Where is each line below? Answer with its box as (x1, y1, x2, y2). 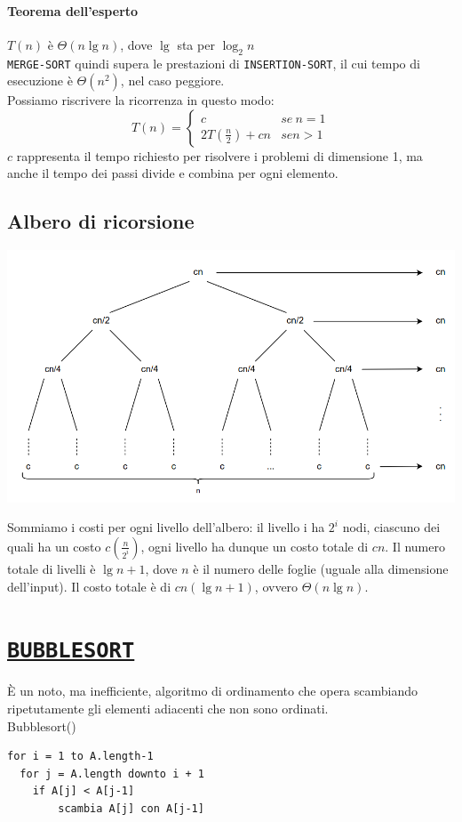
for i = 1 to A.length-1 (7, 750, 154, 763)
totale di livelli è (7, 559, 96, 577)
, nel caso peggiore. (120, 71, 225, 90)
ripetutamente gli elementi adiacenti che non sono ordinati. (7, 699, 329, 718)
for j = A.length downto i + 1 (20, 767, 204, 780)
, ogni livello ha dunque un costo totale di (140, 536, 369, 555)
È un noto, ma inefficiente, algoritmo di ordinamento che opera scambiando (7, 681, 418, 700)
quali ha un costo (7, 536, 101, 555)
